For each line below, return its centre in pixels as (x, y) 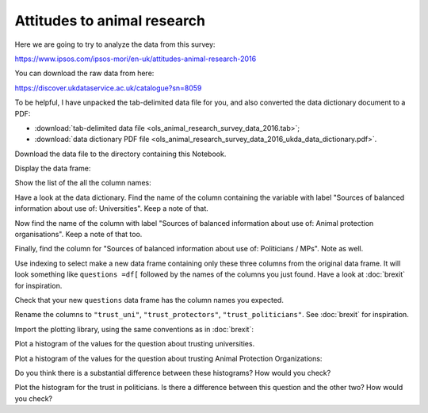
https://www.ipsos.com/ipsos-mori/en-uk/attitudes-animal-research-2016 (136, 59)
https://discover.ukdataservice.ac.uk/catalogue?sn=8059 (108, 88)
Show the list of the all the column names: (83, 183)
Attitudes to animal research (110, 21)
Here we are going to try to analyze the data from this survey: (115, 44)
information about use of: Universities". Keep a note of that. (112, 208)
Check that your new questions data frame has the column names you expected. (149, 300)
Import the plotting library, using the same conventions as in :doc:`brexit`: (134, 329)
